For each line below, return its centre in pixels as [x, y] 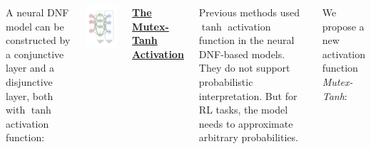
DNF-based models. [242, 54]
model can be [35, 26]
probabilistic [226, 81]
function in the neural [247, 40]
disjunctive [29, 81]
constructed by [38, 40]
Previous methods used [249, 12]
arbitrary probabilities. [248, 137]
